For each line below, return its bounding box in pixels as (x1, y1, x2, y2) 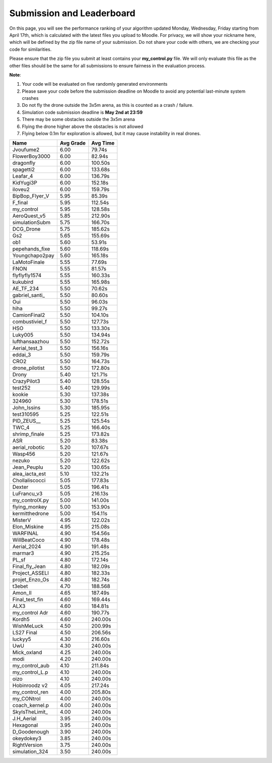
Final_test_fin (12, 596, 44, 603)
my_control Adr (12, 609, 48, 616)
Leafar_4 (12, 173, 33, 180)
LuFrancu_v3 (12, 490, 43, 497)
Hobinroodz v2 (12, 682, 48, 689)
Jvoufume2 (12, 146, 40, 153)
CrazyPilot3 (12, 378, 40, 385)
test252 (12, 385, 31, 392)
